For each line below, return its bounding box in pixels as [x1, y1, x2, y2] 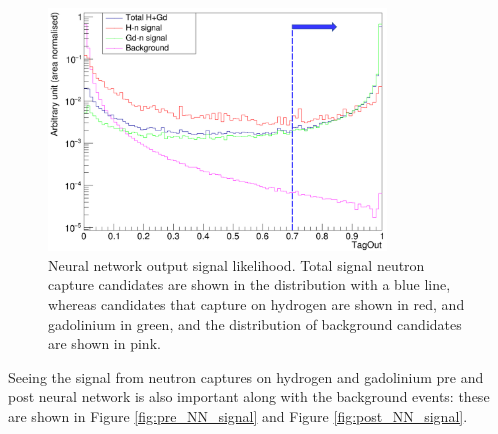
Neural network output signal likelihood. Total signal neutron [48, 254, 425, 275]
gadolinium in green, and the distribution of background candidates [48, 313, 462, 334]
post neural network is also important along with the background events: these [8, 386, 490, 407]
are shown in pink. [48, 333, 161, 354]
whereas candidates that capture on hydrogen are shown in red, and [48, 293, 465, 314]
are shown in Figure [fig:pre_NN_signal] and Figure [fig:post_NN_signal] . [8, 405, 468, 426]
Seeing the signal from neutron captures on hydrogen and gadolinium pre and [8, 366, 484, 387]
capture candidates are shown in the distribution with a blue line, [48, 274, 451, 295]
